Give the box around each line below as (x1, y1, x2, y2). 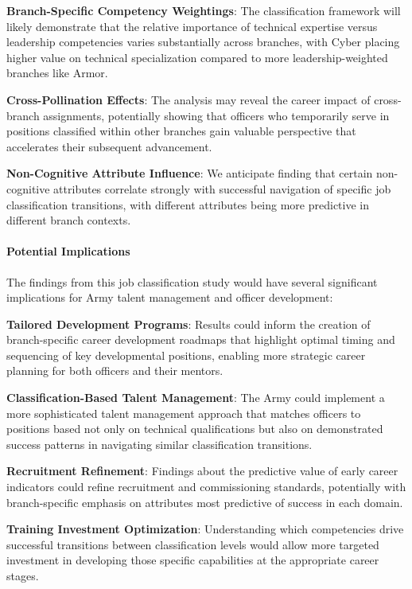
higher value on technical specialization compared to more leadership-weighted (6, 49, 388, 65)
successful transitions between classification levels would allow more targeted (6, 536, 379, 552)
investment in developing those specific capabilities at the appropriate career (6, 552, 379, 568)
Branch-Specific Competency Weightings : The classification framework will (6, 2, 401, 18)
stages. (6, 568, 39, 584)
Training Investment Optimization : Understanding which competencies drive (6, 521, 404, 537)
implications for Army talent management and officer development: (6, 289, 333, 306)
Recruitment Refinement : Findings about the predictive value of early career (6, 462, 398, 479)
